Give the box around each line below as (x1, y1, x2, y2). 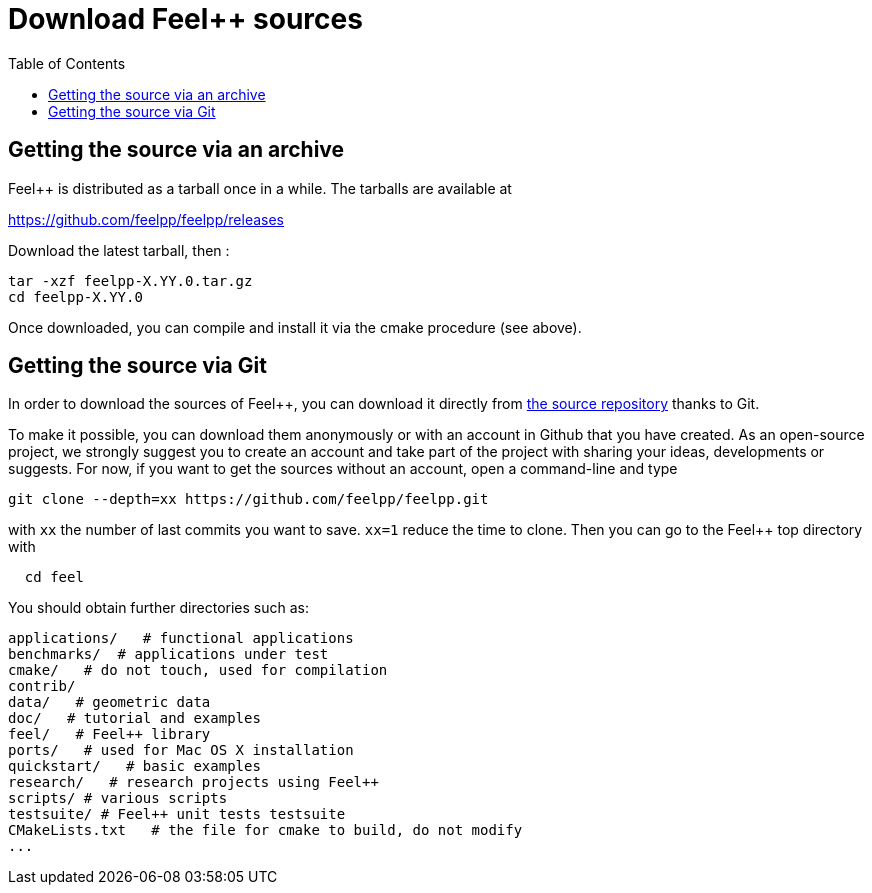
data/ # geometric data (8, 694, 211, 711)
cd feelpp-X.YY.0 (8, 288, 143, 305)
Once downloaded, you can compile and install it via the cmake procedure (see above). (8, 318, 582, 336)
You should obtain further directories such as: (8, 599, 309, 617)
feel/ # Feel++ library (8, 726, 211, 743)
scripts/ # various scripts (8, 790, 228, 807)
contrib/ (8, 678, 76, 695)
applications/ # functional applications (8, 630, 354, 647)
